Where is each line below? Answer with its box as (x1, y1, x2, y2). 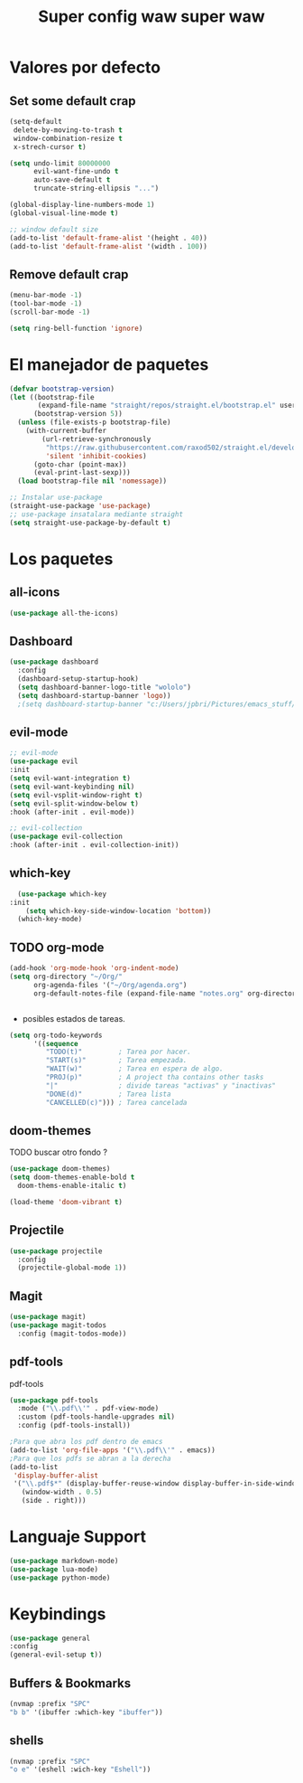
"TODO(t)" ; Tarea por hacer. (45, 1047, 192, 1057)
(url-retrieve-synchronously (41, 434, 151, 444)
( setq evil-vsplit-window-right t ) (9, 790, 143, 799)
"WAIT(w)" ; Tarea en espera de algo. (45, 1064, 224, 1073)
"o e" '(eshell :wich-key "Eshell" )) (9, 1765, 151, 1774)
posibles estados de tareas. (22, 1013, 126, 1024)
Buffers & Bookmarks (9, 1675, 132, 1691)
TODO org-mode (9, 939, 105, 955)
